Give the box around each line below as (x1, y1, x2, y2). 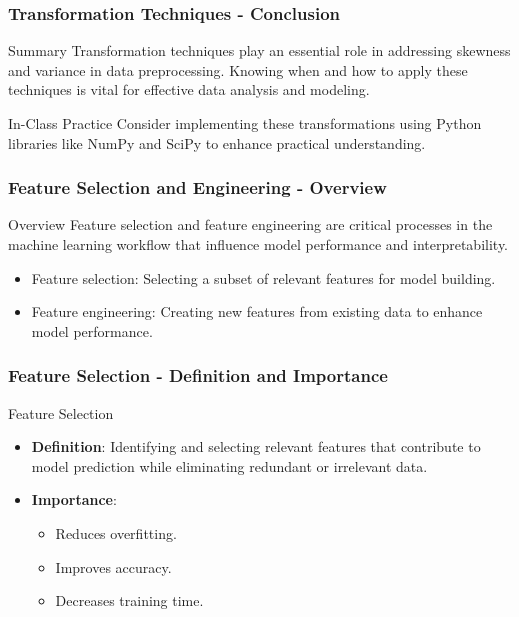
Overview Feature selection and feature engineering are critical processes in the (8, 214, 493, 235)
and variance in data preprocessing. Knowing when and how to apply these (8, 59, 468, 80)
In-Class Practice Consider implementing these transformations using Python (8, 113, 482, 133)
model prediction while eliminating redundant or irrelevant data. (31, 455, 428, 476)
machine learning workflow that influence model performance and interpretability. (8, 234, 509, 254)
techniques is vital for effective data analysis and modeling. (8, 79, 370, 100)
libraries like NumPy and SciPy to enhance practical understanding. (8, 132, 426, 153)
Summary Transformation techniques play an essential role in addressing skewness (8, 40, 511, 61)
